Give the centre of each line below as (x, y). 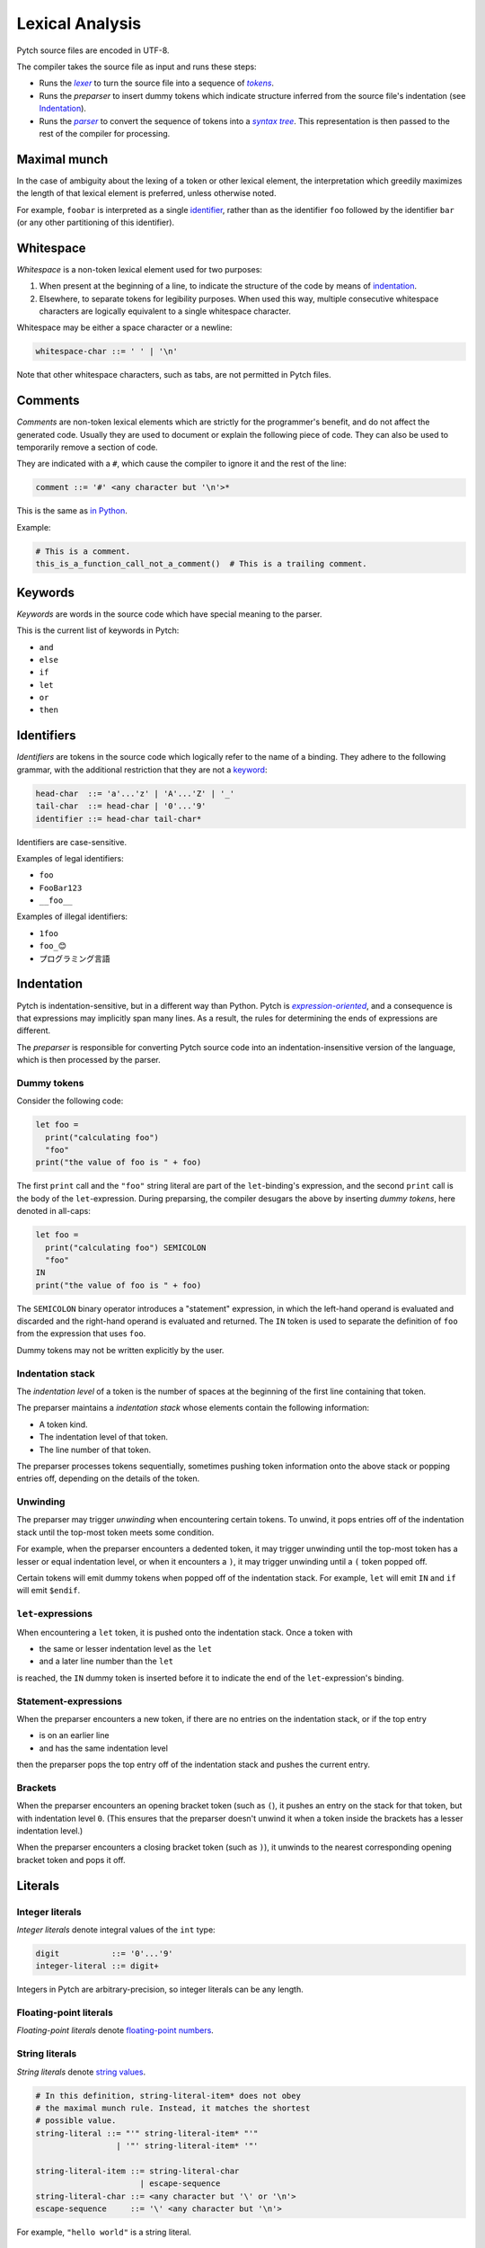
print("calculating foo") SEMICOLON (126, 1247)
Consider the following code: (70, 1101)
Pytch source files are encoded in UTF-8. (93, 50)
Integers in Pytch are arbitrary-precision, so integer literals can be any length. (160, 1989)
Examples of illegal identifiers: (72, 916)
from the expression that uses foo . (81, 1334)
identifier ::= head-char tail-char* (119, 819)
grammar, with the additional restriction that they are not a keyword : (142, 770)
